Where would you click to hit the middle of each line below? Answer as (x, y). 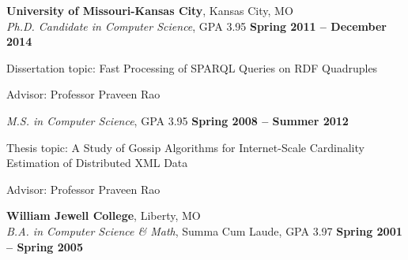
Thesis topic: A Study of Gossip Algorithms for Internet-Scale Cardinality (185, 147)
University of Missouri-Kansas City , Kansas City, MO (150, 10)
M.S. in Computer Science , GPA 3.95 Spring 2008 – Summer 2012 (178, 120)
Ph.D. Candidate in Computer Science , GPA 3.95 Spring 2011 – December (196, 26)
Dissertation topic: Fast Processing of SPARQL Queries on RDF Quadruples (192, 67)
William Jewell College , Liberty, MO (104, 215)
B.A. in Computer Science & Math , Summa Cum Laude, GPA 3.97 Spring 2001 (204, 230)
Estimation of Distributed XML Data (97, 163)
